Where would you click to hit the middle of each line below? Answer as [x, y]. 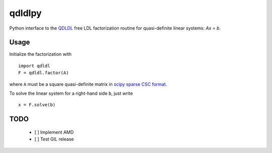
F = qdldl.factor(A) [44, 73]
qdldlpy [26, 13]
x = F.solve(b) [37, 105]
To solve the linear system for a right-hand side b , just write [71, 93]
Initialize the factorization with [40, 54]
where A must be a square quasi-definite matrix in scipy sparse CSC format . [88, 84]
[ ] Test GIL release [54, 139]
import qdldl [34, 66]
